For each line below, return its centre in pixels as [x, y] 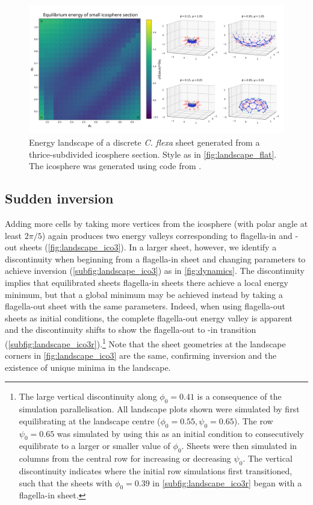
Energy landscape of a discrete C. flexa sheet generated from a [144, 142]
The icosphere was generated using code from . [115, 166]
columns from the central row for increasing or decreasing [125, 458]
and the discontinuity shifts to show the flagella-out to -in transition [131, 330]
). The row [253, 420]
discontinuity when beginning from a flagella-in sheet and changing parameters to [155, 259]
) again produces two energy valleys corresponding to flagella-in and [167, 235]
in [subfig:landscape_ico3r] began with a [227, 482]
